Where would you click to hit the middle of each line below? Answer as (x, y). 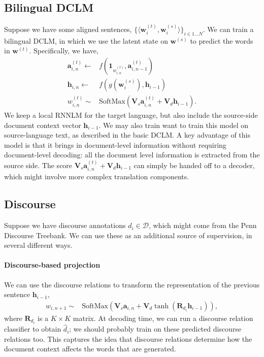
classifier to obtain (33, 329)
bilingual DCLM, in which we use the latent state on (86, 40)
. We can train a (228, 29)
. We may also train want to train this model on (174, 125)
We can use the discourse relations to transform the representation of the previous (132, 284)
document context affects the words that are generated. (90, 349)
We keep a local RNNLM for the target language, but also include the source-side (131, 115)
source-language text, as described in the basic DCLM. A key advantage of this (127, 135)
